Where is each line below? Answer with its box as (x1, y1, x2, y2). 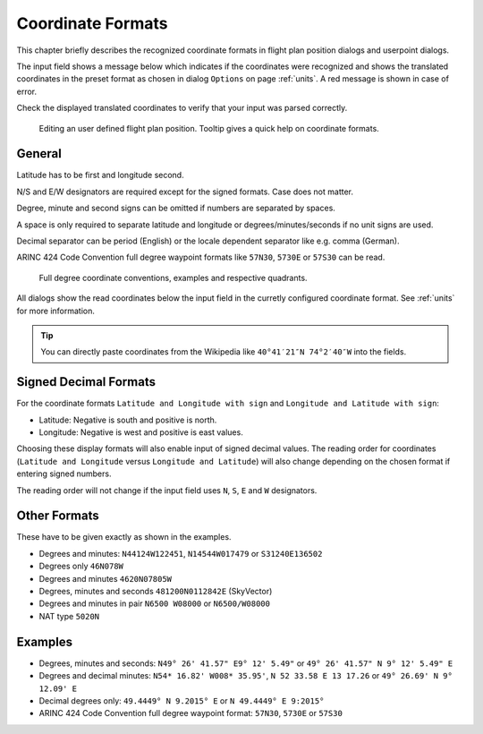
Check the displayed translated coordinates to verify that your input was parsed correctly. (16, 103, 348, 114)
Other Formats (16, 508, 99, 524)
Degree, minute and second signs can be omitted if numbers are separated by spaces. (16, 202, 335, 214)
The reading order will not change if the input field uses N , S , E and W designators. (16, 484, 318, 496)
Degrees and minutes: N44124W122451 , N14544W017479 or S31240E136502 (38, 548, 323, 559)
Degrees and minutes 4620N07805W (38, 573, 173, 584)
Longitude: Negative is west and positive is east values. (38, 427, 243, 438)
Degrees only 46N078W (38, 560, 124, 572)
